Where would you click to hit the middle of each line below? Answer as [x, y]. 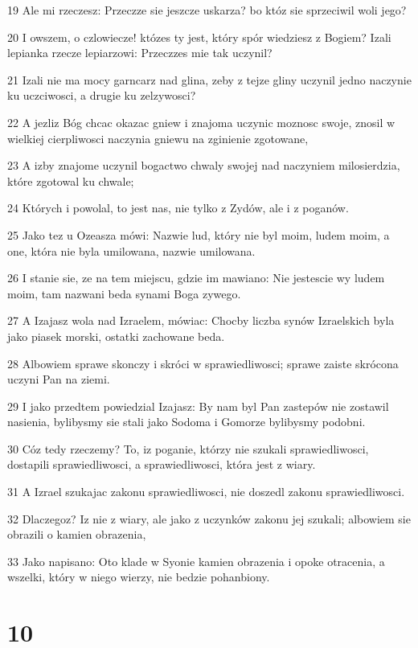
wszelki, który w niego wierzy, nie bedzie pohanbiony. [139, 577]
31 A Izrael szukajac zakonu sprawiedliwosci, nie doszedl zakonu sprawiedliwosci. [206, 492]
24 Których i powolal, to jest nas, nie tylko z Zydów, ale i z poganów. [178, 208]
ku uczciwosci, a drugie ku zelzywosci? [102, 95]
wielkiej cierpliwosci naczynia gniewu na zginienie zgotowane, [158, 138]
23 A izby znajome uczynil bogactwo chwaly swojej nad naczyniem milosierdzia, [204, 165]
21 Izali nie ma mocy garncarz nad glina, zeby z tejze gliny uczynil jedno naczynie [209, 79]
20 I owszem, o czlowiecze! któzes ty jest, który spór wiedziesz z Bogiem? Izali [199, 37]
